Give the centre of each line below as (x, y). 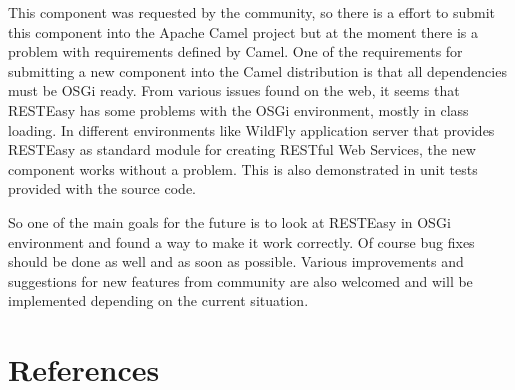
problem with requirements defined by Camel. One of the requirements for (235, 51)
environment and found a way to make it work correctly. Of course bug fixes (241, 241)
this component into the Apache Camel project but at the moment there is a (243, 31)
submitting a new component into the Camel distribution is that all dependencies (257, 70)
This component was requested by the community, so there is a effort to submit (252, 12)
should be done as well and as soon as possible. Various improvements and (236, 261)
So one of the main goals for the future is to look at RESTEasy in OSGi (229, 221)
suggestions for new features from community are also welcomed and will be (240, 280)
